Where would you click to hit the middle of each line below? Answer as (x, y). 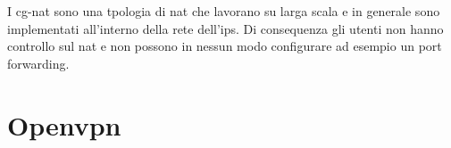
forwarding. (38, 63)
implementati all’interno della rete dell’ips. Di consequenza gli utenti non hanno (225, 28)
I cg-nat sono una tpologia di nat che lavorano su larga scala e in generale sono (224, 11)
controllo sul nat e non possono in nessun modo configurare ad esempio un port (225, 46)
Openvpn (64, 124)
